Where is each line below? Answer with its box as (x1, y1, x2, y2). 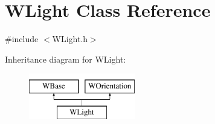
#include (5, 33, 39, 45)
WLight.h (52, 33, 88, 45)
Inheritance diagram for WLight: (5, 52, 126, 65)
